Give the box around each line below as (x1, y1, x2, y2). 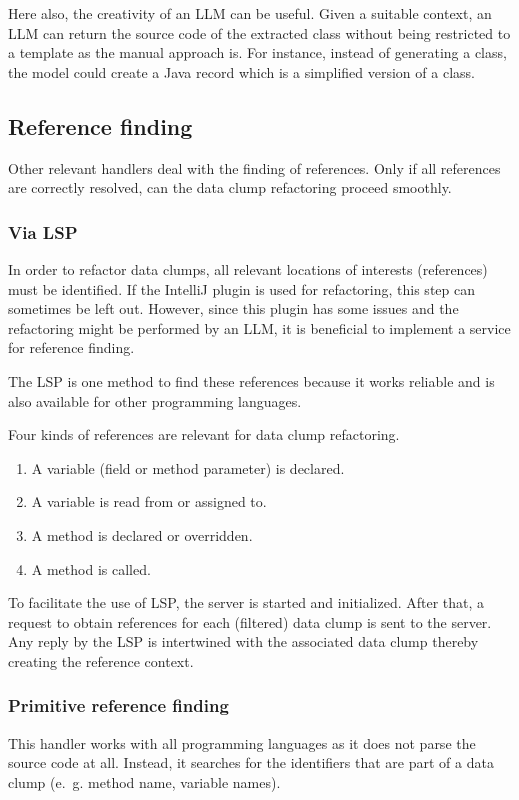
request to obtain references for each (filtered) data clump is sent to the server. (8, 611, 492, 632)
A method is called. (31, 558, 151, 579)
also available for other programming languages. (8, 390, 302, 411)
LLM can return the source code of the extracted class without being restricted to (8, 22, 511, 43)
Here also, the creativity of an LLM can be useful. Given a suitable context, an (8, 3, 492, 23)
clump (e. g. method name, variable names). (8, 771, 281, 792)
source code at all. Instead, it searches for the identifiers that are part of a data (8, 752, 494, 773)
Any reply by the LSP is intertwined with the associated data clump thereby (8, 631, 479, 652)
